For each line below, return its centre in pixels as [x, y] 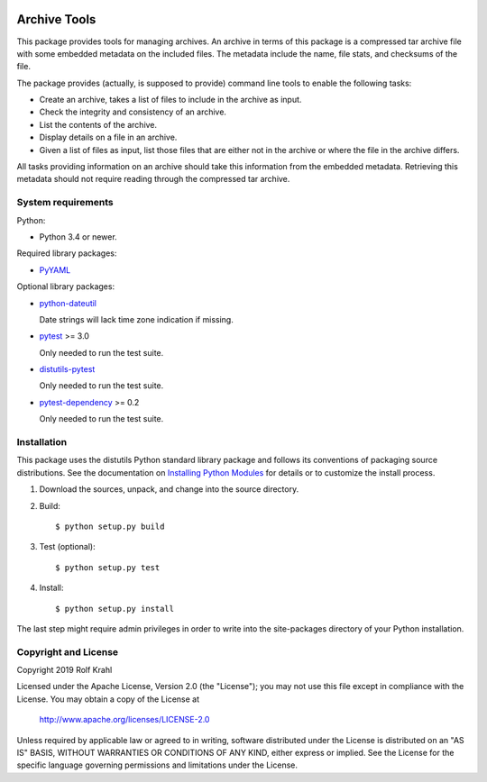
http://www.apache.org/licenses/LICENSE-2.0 [124, 720]
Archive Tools [56, 19]
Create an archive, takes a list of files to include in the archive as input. [170, 100]
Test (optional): [67, 547]
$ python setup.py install [115, 609]
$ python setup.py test [108, 567]
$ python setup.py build [110, 526]
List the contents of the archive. [98, 124]
